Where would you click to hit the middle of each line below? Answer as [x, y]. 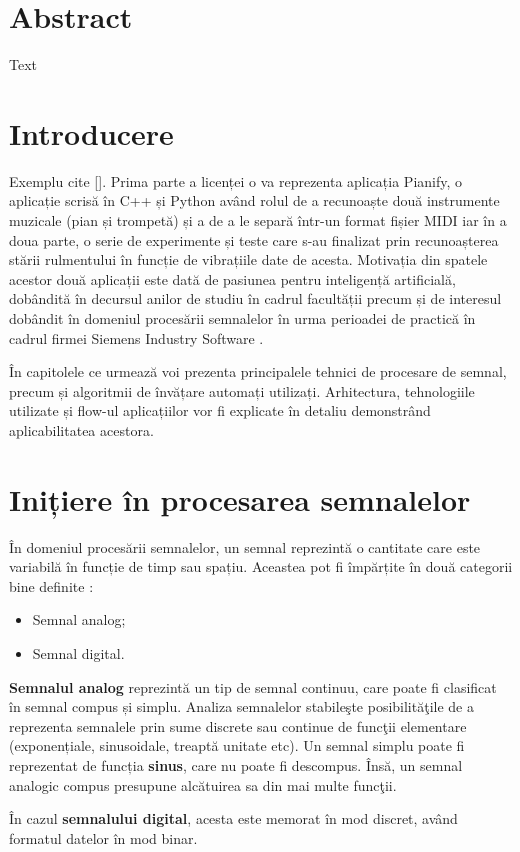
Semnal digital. [78, 653]
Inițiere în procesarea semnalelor [240, 498]
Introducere [91, 132]
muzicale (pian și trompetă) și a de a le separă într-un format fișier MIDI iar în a [258, 220]
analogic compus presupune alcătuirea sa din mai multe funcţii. [203, 784]
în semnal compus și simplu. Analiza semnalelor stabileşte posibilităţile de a [241, 706]
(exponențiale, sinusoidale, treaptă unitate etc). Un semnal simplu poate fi [237, 745]
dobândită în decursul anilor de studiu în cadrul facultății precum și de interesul [255, 298]
